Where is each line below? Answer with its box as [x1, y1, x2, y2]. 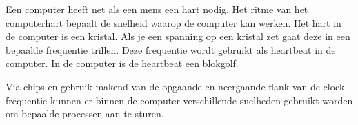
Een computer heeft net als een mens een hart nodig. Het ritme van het [6, 2, 308, 16]
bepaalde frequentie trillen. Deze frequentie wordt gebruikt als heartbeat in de [6, 42, 336, 57]
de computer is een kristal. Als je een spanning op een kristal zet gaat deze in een [6, 29, 350, 44]
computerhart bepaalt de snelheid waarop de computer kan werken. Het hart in [6, 15, 341, 30]
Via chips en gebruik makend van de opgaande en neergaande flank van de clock [6, 79, 345, 93]
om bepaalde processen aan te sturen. [6, 106, 164, 121]
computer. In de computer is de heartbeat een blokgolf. [6, 56, 239, 70]
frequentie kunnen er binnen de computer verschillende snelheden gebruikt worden [6, 93, 353, 107]
